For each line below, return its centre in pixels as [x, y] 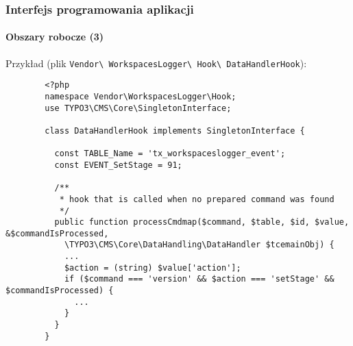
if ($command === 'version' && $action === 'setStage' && [199, 279]
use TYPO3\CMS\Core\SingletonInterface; [138, 108]
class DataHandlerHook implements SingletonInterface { [175, 131]
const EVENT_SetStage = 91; [118, 165]
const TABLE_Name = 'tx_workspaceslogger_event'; [170, 154]
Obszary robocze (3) [55, 37]
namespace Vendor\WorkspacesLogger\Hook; [141, 96]
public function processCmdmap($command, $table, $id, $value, [202, 222]
